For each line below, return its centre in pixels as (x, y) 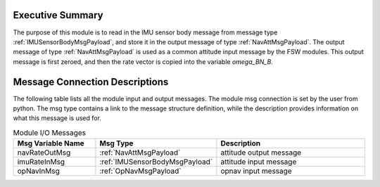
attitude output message (261, 153)
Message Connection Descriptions (91, 82)
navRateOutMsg (44, 153)
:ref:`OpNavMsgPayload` (141, 171)
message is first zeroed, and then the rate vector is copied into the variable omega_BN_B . (143, 62)
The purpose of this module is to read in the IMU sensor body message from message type (145, 32)
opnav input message (256, 171)
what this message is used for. (57, 118)
